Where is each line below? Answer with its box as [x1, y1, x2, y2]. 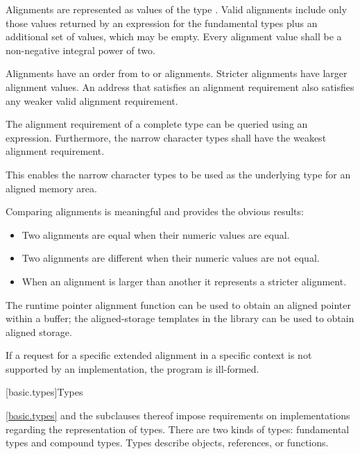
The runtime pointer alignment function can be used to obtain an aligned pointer [6, 297, 352, 312]
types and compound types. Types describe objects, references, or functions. [6, 435, 329, 450]
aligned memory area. [6, 180, 97, 195]
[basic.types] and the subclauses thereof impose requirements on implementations [6, 408, 350, 423]
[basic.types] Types [6, 385, 83, 399]
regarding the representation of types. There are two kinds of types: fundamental [6, 421, 350, 436]
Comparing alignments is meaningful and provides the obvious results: [6, 204, 304, 219]
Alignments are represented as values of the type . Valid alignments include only [6, 2, 348, 16]
